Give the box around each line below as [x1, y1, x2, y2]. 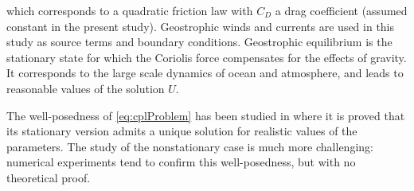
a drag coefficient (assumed [275, 2, 408, 18]
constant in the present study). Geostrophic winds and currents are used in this [6, 18, 395, 34]
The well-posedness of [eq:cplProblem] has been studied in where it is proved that [6, 107, 405, 123]
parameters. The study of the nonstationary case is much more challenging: [6, 138, 373, 154]
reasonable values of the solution [6, 80, 165, 96]
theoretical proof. [6, 169, 91, 185]
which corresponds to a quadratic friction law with [6, 2, 253, 18]
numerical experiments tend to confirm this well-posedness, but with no [6, 154, 356, 170]
